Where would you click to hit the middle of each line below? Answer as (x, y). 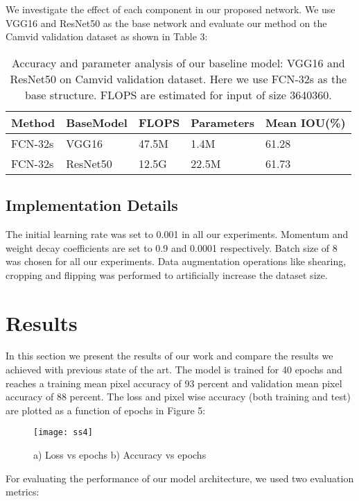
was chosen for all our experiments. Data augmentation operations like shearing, (176, 261)
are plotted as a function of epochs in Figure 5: (106, 410)
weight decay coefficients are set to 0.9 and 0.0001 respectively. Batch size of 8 (172, 247)
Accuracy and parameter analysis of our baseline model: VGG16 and (178, 62)
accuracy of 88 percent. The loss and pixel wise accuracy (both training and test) (178, 397)
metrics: (23, 492)
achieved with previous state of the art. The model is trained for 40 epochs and (174, 370)
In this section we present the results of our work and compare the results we (169, 356)
